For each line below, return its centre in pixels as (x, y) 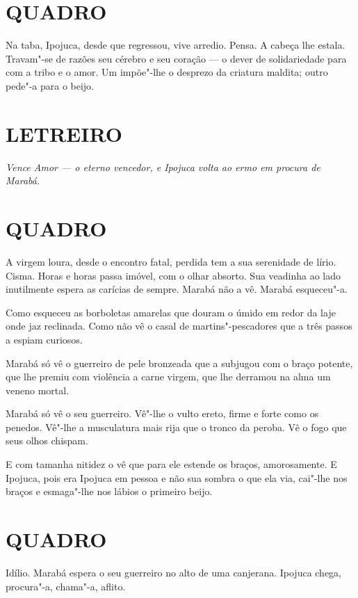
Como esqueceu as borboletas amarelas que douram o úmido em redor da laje (171, 312)
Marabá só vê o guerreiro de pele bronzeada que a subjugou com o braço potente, (179, 363)
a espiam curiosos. (44, 339)
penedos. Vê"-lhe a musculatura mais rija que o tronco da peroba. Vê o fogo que (176, 427)
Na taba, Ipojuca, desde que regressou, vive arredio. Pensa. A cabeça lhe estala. (176, 45)
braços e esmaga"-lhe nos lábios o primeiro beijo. (109, 491)
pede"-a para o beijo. (50, 85)
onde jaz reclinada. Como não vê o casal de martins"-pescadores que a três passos (179, 326)
